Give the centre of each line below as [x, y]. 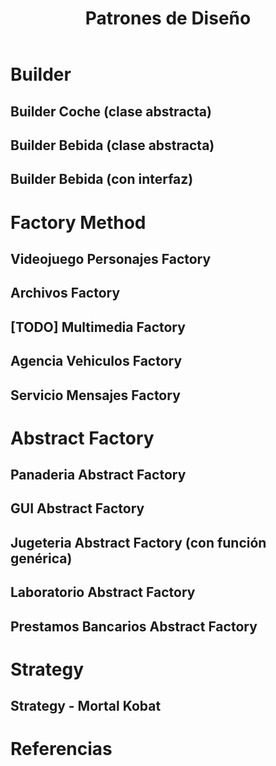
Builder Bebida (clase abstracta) [112, 145]
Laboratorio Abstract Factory [103, 592]
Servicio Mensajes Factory [95, 395]
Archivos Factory [65, 293]
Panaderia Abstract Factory [98, 475]
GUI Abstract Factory [77, 508]
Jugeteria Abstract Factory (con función [138, 542]
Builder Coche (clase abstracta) [111, 111]
